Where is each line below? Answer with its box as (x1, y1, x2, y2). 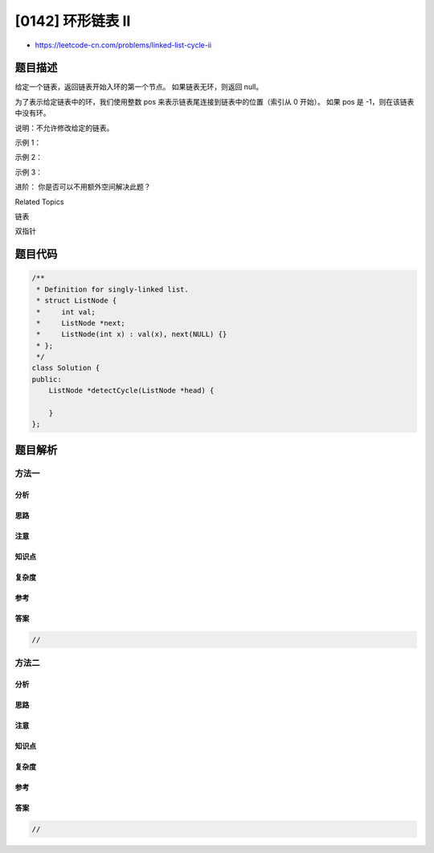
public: (31, 375, 62, 383)
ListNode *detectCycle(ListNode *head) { (48, 386, 215, 396)
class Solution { (31, 363, 100, 373)
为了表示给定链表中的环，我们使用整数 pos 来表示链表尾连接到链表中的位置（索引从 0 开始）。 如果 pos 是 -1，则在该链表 (14, 96, 415, 106)
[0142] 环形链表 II (14, 12, 131, 30)
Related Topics (14, 197, 64, 207)
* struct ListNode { (36, 296, 117, 306)
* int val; (36, 307, 96, 317)
